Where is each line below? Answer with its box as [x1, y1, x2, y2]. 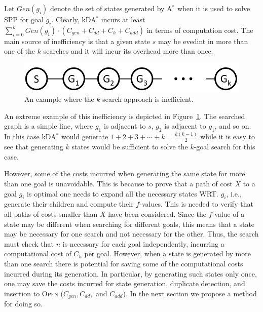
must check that [4, 238, 54, 249]
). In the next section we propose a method [123, 288, 257, 298]
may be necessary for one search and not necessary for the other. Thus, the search [4, 228, 259, 239]
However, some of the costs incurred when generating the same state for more [4, 168, 245, 179]
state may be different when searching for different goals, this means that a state [4, 218, 255, 229]
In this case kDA [4, 131, 56, 142]
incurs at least [101, 14, 145, 24]
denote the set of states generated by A [50, 3, 172, 13]
